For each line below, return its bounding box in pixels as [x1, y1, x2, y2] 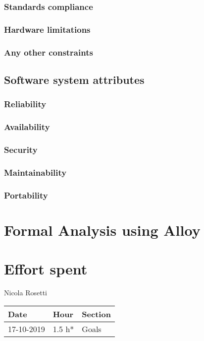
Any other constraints [4, 46, 93, 58]
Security [4, 143, 38, 155]
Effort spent [4, 259, 88, 279]
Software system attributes [4, 71, 145, 87]
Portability [4, 189, 48, 201]
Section [82, 308, 111, 320]
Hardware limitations [4, 23, 91, 35]
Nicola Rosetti [4, 287, 47, 298]
